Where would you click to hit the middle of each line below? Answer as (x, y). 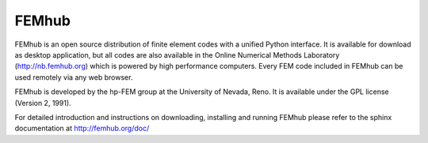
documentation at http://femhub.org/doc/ (82, 128)
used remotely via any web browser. (74, 77)
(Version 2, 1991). (43, 103)
